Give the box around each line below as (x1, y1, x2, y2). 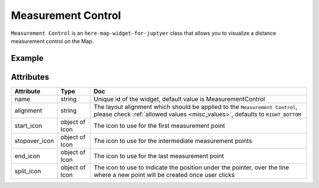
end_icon (14, 151, 41, 160)
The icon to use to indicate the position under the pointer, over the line (93, 163, 289, 171)
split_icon (14, 167, 41, 175)
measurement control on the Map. (11, 37, 94, 44)
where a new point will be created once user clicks (93, 170, 235, 179)
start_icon (14, 121, 43, 129)
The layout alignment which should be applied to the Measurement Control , (93, 102, 298, 111)
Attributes (11, 72, 50, 82)
